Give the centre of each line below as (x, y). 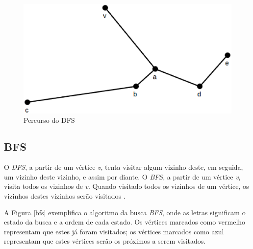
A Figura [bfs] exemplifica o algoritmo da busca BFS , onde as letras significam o (125, 212)
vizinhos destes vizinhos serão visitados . (65, 195)
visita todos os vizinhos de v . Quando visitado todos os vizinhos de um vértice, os (126, 186)
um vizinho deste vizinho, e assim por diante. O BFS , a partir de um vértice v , (122, 176)
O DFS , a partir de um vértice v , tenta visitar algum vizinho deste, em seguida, (124, 167)
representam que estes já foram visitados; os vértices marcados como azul (114, 231)
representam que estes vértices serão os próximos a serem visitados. (105, 241)
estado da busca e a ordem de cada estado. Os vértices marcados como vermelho (125, 222)
